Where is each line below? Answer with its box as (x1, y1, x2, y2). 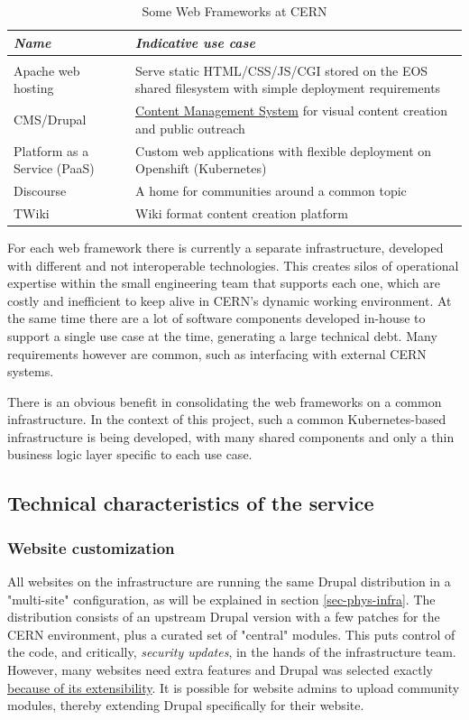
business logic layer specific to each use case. (7, 445, 253, 464)
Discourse (14, 181, 67, 199)
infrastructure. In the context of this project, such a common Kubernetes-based (7, 410, 446, 429)
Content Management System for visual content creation (135, 101, 448, 120)
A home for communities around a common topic (135, 181, 407, 199)
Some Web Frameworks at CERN (142, 2, 327, 20)
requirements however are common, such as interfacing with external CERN (7, 344, 427, 363)
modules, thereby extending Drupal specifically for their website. (7, 696, 364, 715)
